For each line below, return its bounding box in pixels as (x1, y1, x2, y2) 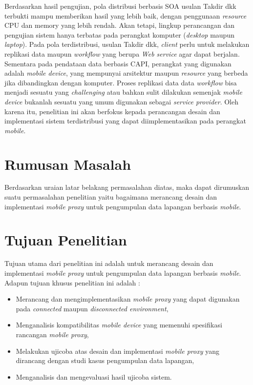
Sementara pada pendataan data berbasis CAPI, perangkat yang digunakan (4, 58, 232, 68)
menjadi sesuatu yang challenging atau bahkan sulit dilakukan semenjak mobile (4, 87, 242, 97)
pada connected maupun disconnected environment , (16, 303, 169, 313)
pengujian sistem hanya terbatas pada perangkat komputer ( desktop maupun (4, 29, 234, 40)
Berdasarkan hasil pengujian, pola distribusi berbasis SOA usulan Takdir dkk (4, 1, 236, 11)
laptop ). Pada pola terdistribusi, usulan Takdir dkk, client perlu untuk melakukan (4, 39, 250, 49)
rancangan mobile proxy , (16, 329, 89, 339)
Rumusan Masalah (4, 154, 131, 174)
